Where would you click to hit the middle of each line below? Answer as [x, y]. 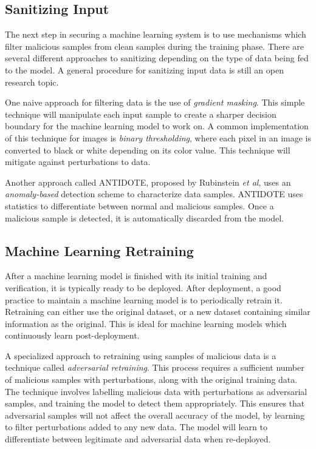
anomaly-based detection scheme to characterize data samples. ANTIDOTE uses [154, 194]
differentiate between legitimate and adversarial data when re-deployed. [138, 439]
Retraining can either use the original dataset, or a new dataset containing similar [158, 312]
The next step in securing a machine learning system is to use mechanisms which [156, 34]
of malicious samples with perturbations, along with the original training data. [151, 380]
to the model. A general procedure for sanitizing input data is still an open [144, 69]
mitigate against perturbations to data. [78, 162]
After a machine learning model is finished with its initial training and [136, 276]
